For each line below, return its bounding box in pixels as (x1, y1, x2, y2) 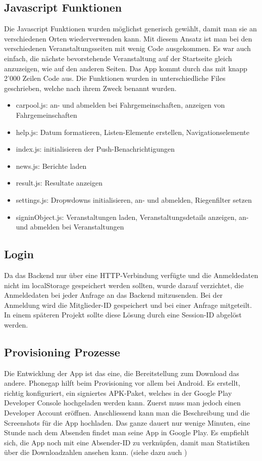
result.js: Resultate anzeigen (16, 177, 102, 188)
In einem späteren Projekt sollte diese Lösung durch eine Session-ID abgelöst (4, 309, 242, 320)
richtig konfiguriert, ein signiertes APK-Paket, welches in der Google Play (4, 387, 232, 398)
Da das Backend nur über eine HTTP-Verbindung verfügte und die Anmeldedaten (4, 269, 258, 280)
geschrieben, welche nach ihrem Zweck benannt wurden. (4, 82, 177, 93)
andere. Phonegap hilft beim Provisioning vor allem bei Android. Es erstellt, (4, 378, 240, 388)
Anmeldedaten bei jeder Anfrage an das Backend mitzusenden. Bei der (4, 290, 223, 300)
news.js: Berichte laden (16, 160, 87, 171)
